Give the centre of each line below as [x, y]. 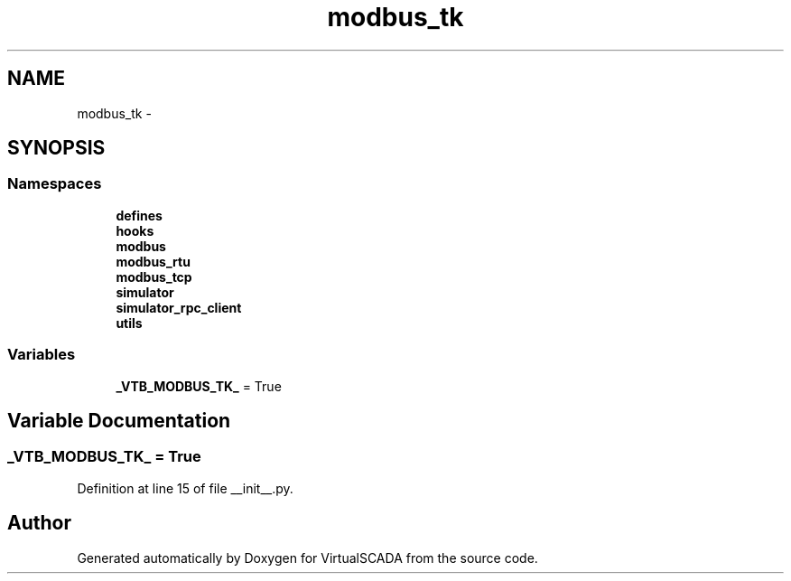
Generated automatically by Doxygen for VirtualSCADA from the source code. [307, 558]
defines [139, 215]
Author [39, 523]
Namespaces [55, 184]
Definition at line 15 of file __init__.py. [185, 488]
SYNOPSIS [56, 148]
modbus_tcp [154, 276]
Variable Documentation [119, 420]
